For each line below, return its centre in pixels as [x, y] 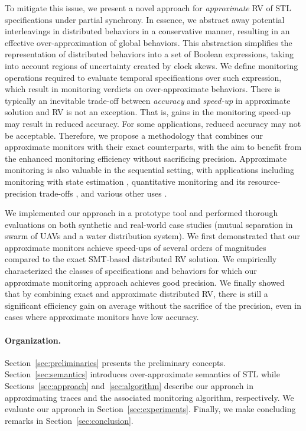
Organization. [33, 340]
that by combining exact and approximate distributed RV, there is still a [136, 294]
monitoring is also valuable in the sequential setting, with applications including [150, 170]
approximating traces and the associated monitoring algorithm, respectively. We [149, 397]
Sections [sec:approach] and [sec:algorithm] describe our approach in [129, 386]
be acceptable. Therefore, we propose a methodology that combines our [134, 135]
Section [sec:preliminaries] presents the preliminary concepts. [115, 362]
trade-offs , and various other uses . [103, 193]
